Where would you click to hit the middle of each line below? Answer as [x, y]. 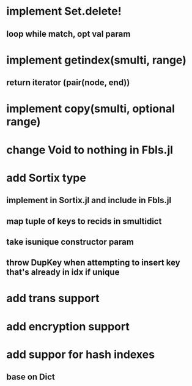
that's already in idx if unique [63, 273]
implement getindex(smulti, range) [96, 60]
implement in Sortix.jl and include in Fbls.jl [89, 200]
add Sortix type [46, 178]
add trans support [53, 299]
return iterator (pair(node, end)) [68, 83]
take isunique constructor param [70, 242]
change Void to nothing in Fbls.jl [90, 150]
